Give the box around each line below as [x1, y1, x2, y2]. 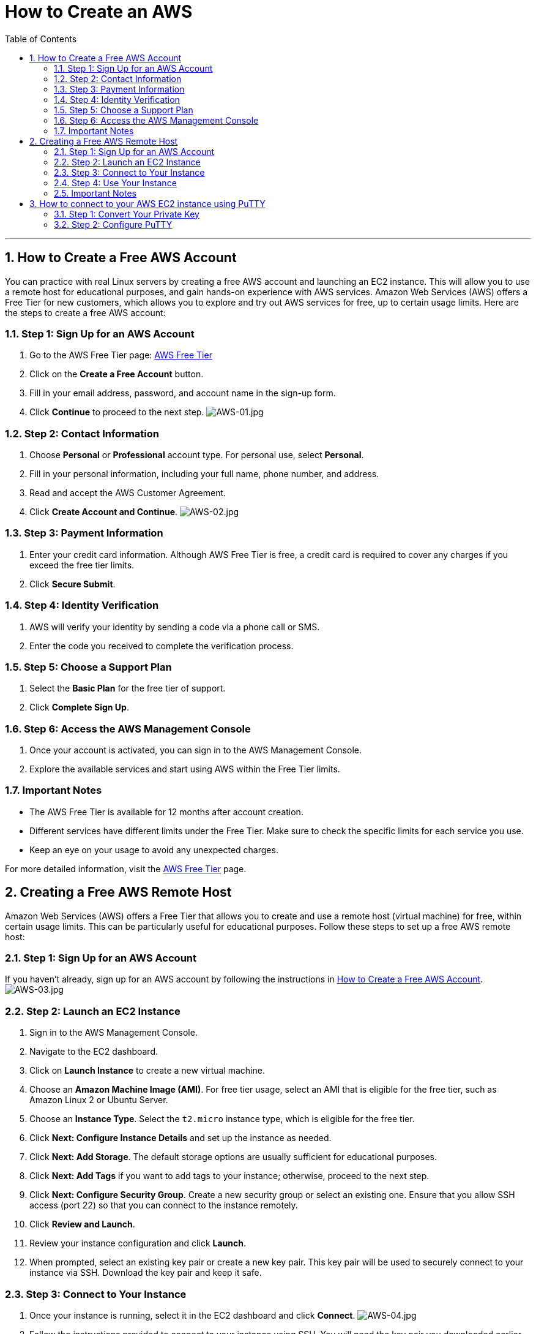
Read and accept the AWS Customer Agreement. [29, 488, 226, 499]
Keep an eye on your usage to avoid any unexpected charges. [29, 844, 278, 855]
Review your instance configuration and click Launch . [29, 1238, 246, 1249]
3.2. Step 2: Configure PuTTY [54, 219, 173, 230]
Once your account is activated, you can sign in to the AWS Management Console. [29, 745, 362, 756]
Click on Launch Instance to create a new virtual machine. [29, 1065, 265, 1076]
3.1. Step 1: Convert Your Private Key [54, 208, 199, 219]
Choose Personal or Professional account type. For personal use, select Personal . [29, 450, 364, 461]
